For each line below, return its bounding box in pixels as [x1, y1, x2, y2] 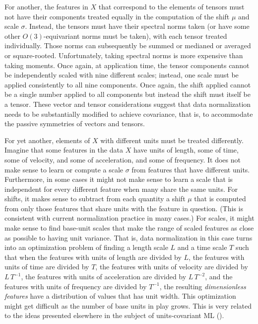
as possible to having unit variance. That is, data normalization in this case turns [4, 232, 253, 243]
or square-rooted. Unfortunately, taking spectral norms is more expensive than [4, 50, 243, 60]
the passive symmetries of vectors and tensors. [4, 118, 145, 129]
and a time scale [177, 242, 227, 252]
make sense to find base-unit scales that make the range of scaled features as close [4, 223, 254, 233]
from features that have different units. [131, 164, 250, 174]
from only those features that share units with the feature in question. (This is [4, 203, 243, 213]
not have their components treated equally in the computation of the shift [4, 11, 230, 21]
